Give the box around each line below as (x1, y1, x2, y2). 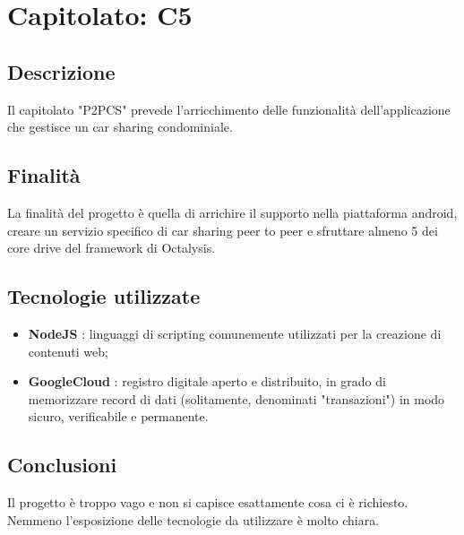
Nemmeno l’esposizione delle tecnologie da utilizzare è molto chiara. (7, 510, 380, 529)
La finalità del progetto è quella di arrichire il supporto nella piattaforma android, (7, 203, 458, 221)
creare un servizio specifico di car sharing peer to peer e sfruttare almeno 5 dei (7, 220, 438, 239)
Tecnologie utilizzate (7, 282, 201, 310)
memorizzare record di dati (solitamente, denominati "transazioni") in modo (28, 389, 445, 408)
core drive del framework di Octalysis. (7, 238, 216, 257)
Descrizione (7, 57, 116, 85)
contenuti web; (28, 341, 108, 360)
